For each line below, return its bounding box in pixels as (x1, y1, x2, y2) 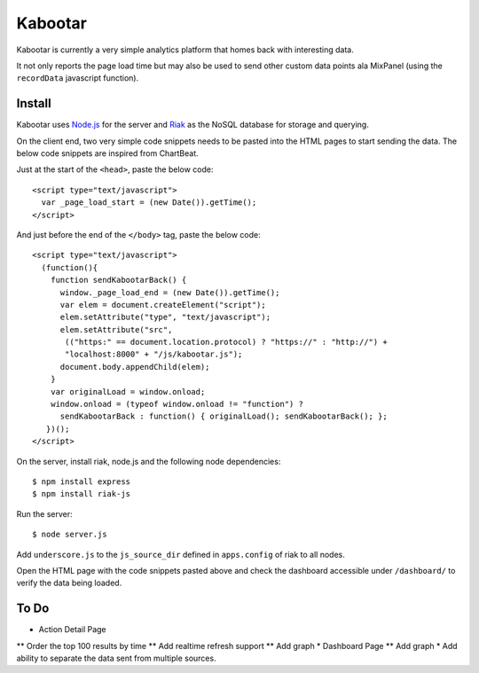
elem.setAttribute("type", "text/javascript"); (59, 312, 271, 323)
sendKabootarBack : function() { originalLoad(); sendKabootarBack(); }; (59, 411, 388, 421)
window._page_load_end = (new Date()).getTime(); (59, 287, 280, 297)
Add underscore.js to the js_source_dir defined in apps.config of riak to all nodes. (16, 549, 346, 560)
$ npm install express (32, 477, 131, 487)
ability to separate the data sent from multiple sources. (16, 653, 216, 664)
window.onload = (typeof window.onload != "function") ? (50, 399, 303, 410)
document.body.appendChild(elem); (59, 362, 210, 372)
